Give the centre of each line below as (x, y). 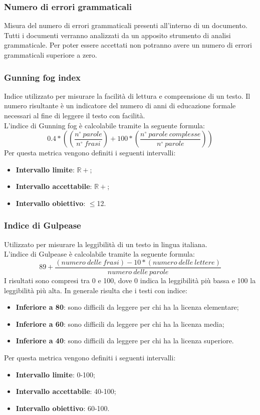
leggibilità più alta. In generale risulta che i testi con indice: (96, 290)
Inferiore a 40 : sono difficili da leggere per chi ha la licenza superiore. (125, 341)
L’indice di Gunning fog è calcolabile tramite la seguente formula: (105, 125)
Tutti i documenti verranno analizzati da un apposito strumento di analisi (117, 35)
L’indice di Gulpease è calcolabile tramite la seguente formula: (99, 254)
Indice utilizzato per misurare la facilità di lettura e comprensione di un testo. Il (127, 95)
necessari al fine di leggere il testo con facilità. (75, 115)
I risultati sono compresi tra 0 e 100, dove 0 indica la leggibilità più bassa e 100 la (130, 280)
